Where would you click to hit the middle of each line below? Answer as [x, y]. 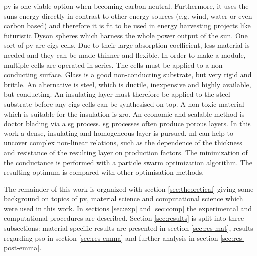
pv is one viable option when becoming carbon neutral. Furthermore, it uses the [126, 6]
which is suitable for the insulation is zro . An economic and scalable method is [124, 113]
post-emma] [22, 247]
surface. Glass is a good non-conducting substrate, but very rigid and [145, 74]
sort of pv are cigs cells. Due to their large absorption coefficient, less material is [127, 45]
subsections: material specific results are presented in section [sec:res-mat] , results [128, 228]
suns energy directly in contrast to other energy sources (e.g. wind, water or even [128, 16]
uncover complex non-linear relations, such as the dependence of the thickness [123, 143]
